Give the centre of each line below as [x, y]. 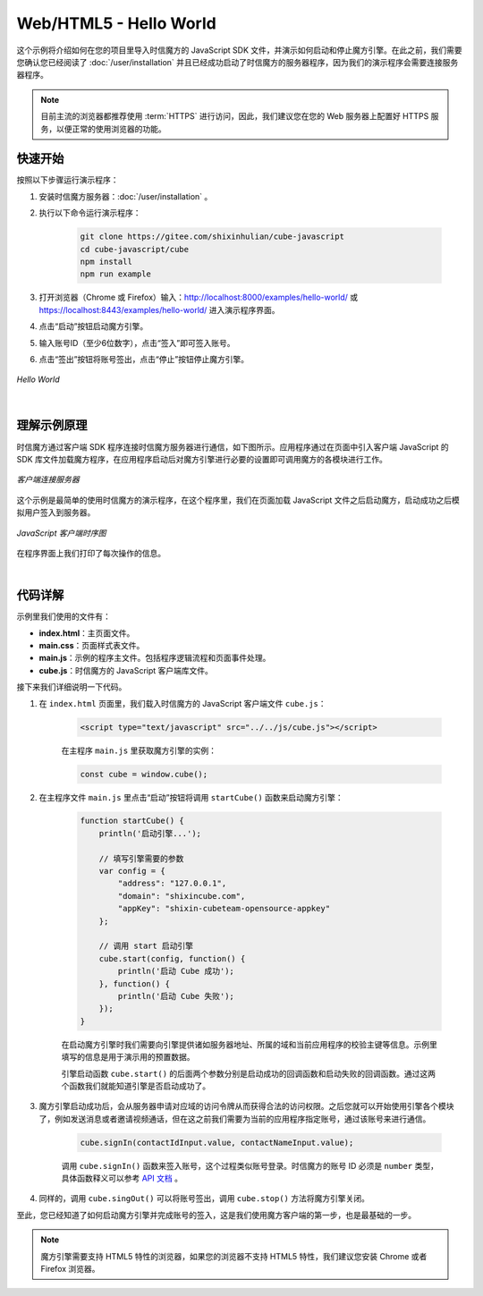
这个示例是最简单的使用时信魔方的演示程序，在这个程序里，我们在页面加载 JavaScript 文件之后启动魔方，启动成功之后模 [238, 500]
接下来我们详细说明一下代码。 [72, 687]
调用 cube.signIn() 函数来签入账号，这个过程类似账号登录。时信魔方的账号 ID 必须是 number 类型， [250, 1165]
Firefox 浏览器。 [70, 1268]
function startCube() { [132, 821]
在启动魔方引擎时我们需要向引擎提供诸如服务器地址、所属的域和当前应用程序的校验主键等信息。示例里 [249, 1044]
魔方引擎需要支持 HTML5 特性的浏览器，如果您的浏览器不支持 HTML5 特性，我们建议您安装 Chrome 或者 [234, 1256]
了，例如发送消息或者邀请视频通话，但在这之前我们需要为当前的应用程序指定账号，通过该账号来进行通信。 [235, 1119]
